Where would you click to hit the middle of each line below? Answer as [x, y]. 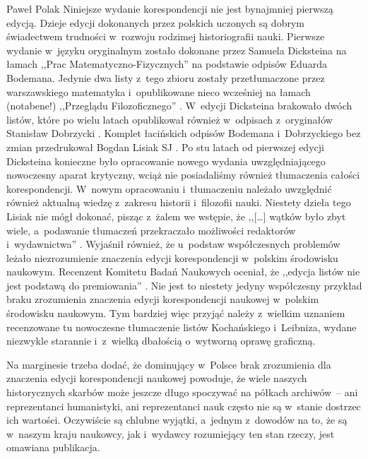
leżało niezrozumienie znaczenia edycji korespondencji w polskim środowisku [172, 257]
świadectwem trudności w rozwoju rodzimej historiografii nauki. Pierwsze [166, 36]
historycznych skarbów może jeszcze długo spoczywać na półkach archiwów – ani [182, 392]
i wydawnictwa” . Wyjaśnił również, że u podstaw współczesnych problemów [173, 244]
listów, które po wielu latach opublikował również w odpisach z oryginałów [170, 119]
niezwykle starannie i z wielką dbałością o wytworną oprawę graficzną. [161, 341]
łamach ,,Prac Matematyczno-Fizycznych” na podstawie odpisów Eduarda [167, 64]
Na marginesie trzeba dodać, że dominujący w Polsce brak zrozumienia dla [169, 364]
